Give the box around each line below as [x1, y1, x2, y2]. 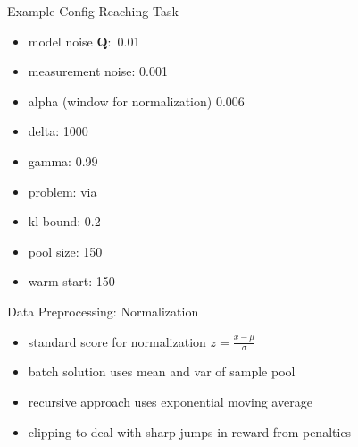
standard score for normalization [28, 332, 206, 350]
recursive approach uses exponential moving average [28, 392, 312, 410]
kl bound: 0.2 [28, 212, 101, 231]
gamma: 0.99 [28, 151, 98, 170]
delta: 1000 [28, 122, 88, 140]
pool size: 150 [28, 241, 103, 260]
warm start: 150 [28, 272, 115, 291]
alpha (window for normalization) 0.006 [28, 91, 245, 110]
